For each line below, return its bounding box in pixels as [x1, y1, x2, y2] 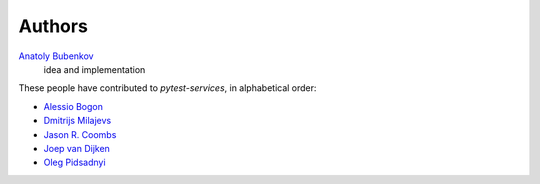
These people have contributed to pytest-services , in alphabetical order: [18, 82, 317, 94]
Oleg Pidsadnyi [43, 156, 106, 169]
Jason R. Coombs [43, 128, 117, 140]
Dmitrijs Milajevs [43, 115, 112, 127]
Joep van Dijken [43, 142, 110, 154]
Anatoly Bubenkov [18, 50, 94, 62]
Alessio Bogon [43, 100, 104, 112]
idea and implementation [43, 63, 146, 75]
